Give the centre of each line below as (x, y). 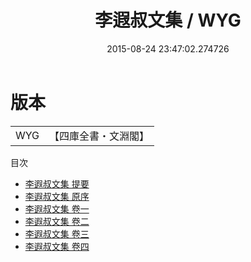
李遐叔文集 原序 (57, 196)
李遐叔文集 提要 (57, 183)
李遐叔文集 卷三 (57, 233)
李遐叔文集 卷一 (57, 208)
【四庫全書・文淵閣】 (99, 136)
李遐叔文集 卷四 (57, 246)
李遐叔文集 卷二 (57, 221)
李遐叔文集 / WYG (168, 20)
